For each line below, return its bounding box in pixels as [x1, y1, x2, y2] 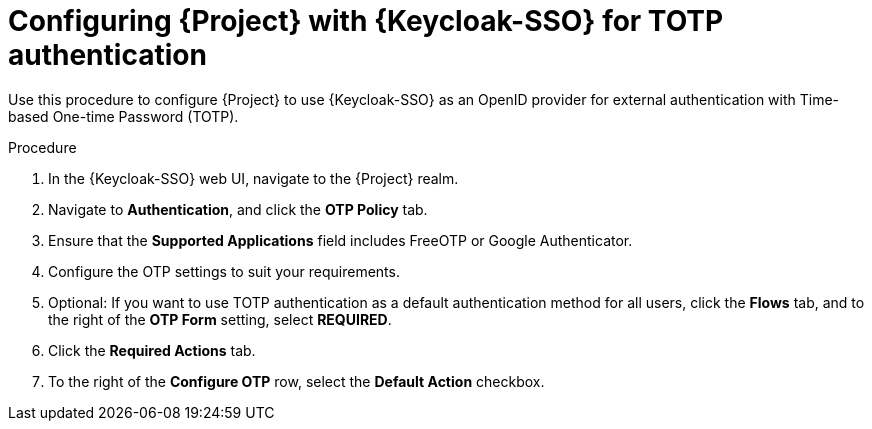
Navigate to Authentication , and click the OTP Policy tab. [48, 200, 428, 218]
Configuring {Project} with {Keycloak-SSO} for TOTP [8, 4, 724, 38]
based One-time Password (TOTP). [8, 107, 239, 125]
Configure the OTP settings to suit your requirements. [48, 262, 400, 280]
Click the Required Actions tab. [48, 341, 256, 359]
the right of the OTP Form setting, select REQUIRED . [48, 310, 392, 328]
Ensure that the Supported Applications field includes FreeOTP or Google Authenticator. [48, 231, 633, 249]
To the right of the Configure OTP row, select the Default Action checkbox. [48, 372, 545, 390]
